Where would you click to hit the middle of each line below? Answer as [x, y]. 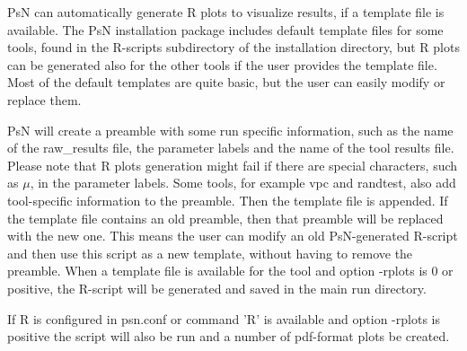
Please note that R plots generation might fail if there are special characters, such [233, 165]
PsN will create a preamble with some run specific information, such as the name [230, 130]
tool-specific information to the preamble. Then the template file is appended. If [228, 200]
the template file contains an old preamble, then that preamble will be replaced [225, 218]
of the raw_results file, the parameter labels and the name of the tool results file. [231, 148]
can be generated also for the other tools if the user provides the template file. [222, 64]
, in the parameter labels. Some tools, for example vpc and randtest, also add [243, 183]
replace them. [44, 99]
